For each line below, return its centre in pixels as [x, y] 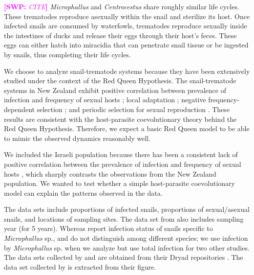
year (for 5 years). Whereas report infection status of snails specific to [108, 228]
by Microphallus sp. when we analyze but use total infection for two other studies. [127, 247]
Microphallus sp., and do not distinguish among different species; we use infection [126, 238]
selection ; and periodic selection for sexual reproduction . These [133, 109]
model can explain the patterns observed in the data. [83, 193]
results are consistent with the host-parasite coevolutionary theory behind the [120, 119]
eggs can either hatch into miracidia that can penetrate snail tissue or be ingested [126, 45]
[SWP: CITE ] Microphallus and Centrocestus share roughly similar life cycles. [122, 6]
